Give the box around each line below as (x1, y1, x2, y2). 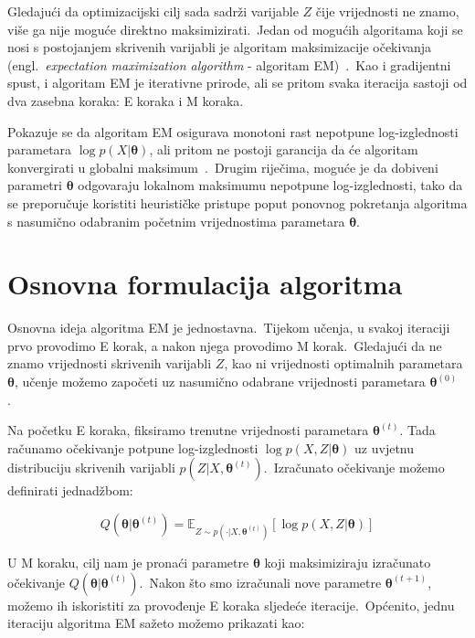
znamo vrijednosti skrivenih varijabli (7, 354, 212, 373)
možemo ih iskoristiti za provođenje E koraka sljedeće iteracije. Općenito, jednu (7, 595, 455, 614)
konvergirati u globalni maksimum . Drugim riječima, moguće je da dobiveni (7, 157, 438, 176)
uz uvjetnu (354, 438, 415, 457)
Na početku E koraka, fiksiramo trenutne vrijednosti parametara (7, 420, 369, 440)
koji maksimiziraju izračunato (264, 553, 431, 572)
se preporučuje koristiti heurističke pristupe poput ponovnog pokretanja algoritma (7, 193, 468, 212)
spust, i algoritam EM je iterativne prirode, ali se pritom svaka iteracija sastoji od (7, 73, 468, 92)
